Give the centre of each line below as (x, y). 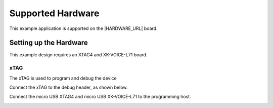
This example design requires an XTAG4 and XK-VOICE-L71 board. (78, 55)
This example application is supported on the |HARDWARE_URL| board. (83, 28)
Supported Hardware (54, 13)
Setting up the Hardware (49, 43)
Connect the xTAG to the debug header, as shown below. (69, 87)
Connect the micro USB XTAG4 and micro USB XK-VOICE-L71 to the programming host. (100, 97)
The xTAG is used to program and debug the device (63, 78)
